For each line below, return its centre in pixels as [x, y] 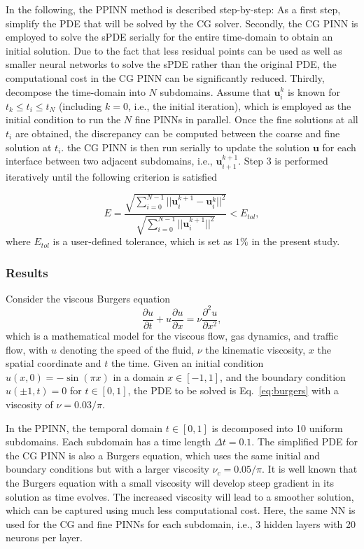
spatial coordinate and [54, 363]
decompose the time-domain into [76, 91]
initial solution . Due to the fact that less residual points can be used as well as [174, 50]
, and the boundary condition [283, 376]
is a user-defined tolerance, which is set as [142, 241]
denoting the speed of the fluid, [127, 349]
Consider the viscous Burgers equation [88, 298]
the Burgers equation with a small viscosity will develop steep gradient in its [170, 482]
